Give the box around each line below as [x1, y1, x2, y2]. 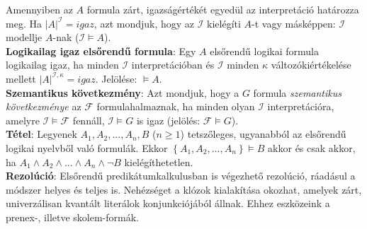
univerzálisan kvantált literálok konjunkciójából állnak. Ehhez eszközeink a [6, 196, 330, 211]
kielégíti [207, 16, 241, 30]
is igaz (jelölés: [136, 112, 201, 127]
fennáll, [72, 112, 105, 127]
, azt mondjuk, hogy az [94, 16, 195, 30]
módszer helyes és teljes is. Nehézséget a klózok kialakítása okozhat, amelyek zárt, [6, 182, 362, 196]
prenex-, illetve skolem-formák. [6, 209, 139, 224]
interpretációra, [267, 99, 334, 114]
